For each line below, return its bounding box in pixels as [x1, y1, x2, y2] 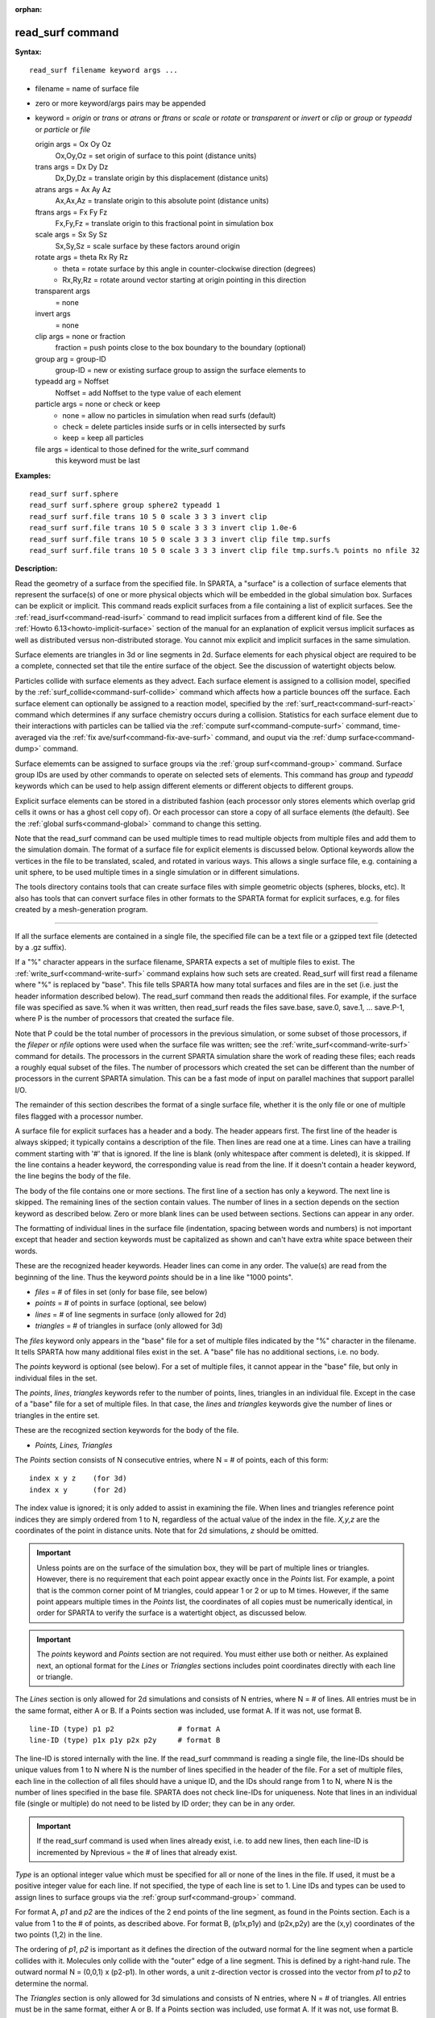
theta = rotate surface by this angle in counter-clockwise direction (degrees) [62, 263, 317, 274]
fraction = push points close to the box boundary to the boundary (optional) [55, 343, 306, 353]
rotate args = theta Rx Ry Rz [35, 253, 129, 262]
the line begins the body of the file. [14, 1171, 131, 1181]
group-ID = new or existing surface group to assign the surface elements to [55, 366, 306, 375]
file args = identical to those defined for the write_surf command [35, 444, 250, 454]
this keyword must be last [55, 456, 141, 466]
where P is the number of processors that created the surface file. [14, 1014, 234, 1024]
